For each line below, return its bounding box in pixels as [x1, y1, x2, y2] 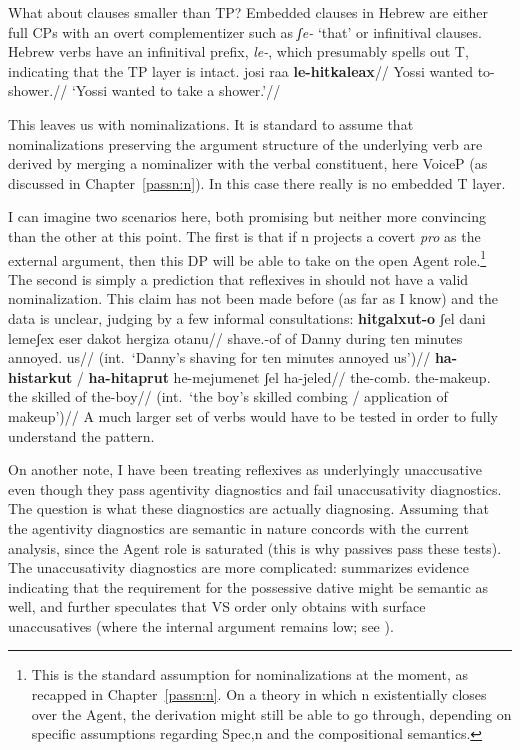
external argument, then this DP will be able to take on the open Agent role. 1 [8, 246, 487, 270]
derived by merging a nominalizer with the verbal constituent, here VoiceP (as [8, 153, 488, 174]
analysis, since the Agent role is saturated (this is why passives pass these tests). [8, 537, 502, 558]
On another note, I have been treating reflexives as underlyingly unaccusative [8, 459, 483, 480]
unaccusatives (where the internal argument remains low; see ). [8, 615, 394, 636]
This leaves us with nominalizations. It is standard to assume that [8, 113, 414, 134]
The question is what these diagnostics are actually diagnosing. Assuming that [8, 498, 489, 519]
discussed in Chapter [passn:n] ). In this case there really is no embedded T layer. [8, 172, 506, 193]
